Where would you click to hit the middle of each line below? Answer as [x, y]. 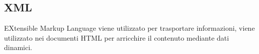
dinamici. [18, 47]
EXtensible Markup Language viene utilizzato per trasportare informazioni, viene [129, 28]
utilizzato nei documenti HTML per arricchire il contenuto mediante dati [117, 37]
